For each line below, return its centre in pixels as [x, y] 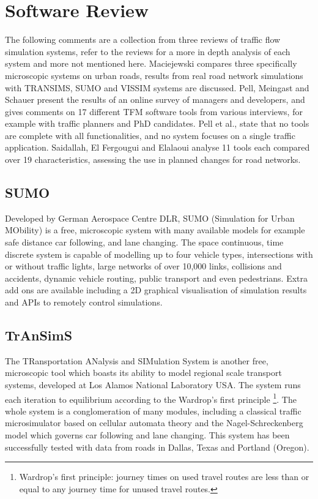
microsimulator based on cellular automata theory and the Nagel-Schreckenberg [154, 423]
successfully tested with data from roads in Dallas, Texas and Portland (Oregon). [157, 447]
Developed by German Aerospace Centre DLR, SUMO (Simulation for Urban [150, 218]
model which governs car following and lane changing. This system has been [147, 435]
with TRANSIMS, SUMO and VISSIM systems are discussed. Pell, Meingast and [157, 87]
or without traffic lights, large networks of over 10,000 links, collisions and [143, 266]
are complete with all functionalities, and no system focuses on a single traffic [150, 135]
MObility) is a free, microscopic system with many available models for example [155, 230]
